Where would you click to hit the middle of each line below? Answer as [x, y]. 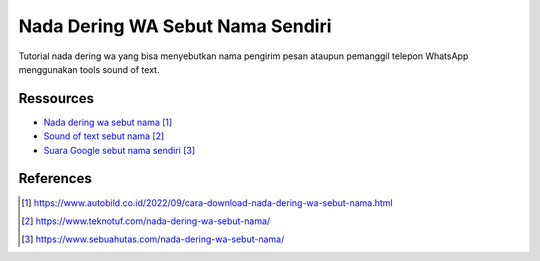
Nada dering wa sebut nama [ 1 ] [108, 122]
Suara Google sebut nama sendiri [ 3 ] [119, 150]
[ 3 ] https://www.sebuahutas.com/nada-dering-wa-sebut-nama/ [153, 239]
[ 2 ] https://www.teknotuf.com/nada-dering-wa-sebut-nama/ [146, 221]
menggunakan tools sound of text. [89, 69]
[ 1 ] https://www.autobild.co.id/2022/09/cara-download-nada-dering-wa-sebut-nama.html [207, 202]
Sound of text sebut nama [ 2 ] [104, 136]
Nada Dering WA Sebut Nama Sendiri [175, 26]
